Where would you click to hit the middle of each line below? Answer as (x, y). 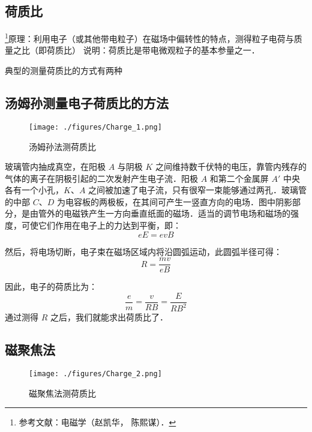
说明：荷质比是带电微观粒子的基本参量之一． (171, 50)
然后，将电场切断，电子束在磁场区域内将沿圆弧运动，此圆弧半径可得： (143, 251)
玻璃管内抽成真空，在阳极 (55, 166)
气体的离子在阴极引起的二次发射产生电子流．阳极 (101, 178)
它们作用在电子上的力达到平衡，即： (109, 225)
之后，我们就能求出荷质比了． (109, 317)
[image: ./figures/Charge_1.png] (95, 127)
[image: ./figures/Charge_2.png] (95, 374)
